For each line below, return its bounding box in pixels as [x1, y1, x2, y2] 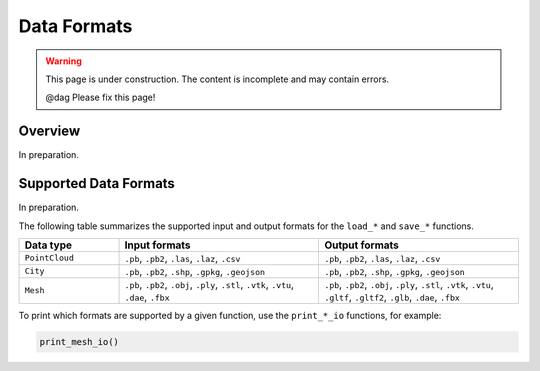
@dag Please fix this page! [45, 91, 156, 104]
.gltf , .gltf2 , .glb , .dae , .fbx [324, 290, 460, 304]
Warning [45, 55, 82, 67]
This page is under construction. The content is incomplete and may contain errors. [45, 73, 390, 85]
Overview [18, 123, 81, 140]
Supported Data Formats [18, 175, 175, 192]
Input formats [124, 238, 191, 252]
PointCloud [24, 253, 75, 264]
